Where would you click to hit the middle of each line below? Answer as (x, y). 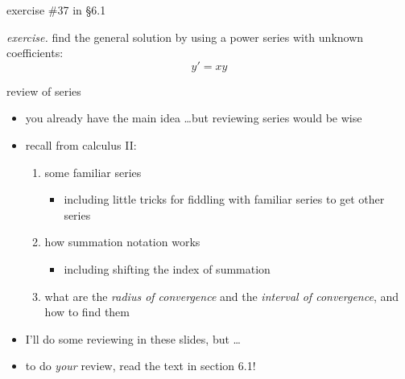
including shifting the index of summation (167, 268)
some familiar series (93, 172)
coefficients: (35, 53)
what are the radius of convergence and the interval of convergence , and (222, 296)
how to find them (87, 312)
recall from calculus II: (81, 144)
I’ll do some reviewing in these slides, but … (133, 338)
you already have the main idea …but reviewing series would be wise (194, 118)
